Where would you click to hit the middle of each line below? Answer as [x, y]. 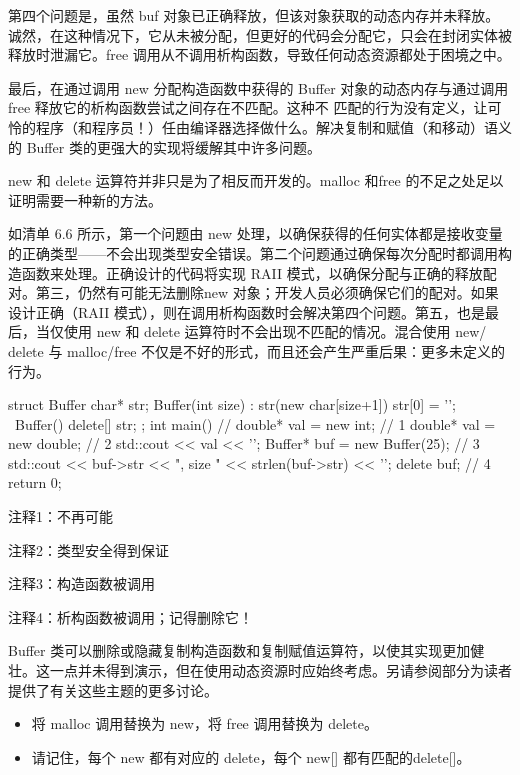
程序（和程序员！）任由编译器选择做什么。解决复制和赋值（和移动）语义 [273, 126]
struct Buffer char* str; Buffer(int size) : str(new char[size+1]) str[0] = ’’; [232, 404]
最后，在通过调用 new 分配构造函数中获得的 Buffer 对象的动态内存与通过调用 [258, 87]
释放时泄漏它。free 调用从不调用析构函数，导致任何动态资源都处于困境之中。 [259, 54]
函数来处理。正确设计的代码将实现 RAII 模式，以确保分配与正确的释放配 [259, 272]
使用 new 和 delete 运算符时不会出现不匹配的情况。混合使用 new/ [275, 331]
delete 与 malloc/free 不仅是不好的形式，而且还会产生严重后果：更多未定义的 [257, 350]
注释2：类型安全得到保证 [88, 549]
